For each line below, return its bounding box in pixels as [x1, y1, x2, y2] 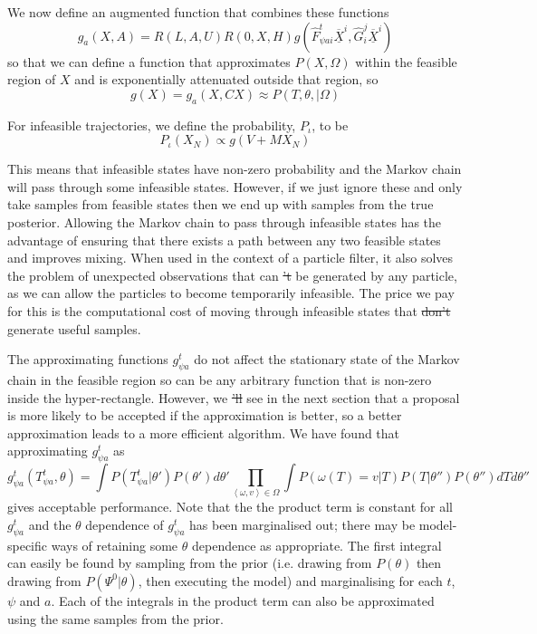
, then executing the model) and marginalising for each [138, 571, 443, 590]
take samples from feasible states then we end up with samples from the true [7, 195, 434, 214]
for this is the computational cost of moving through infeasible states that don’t [7, 301, 451, 320]
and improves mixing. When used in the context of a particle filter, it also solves [7, 248, 454, 267]
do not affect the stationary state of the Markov [194, 350, 460, 369]
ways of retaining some [51, 535, 178, 554]
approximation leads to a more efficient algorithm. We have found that [7, 423, 400, 442]
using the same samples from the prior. [7, 609, 224, 628]
